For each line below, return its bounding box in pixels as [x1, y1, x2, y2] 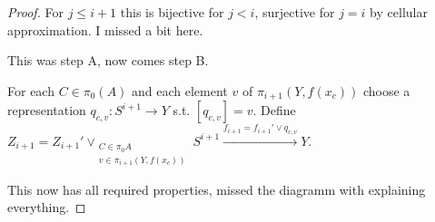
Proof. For [7, 3, 64, 21]
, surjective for [254, 3, 335, 21]
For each [7, 81, 54, 100]
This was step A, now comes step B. [7, 51, 209, 70]
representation [7, 101, 86, 120]
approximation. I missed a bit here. [7, 20, 203, 39]
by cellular [370, 3, 428, 21]
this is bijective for [120, 3, 224, 21]
